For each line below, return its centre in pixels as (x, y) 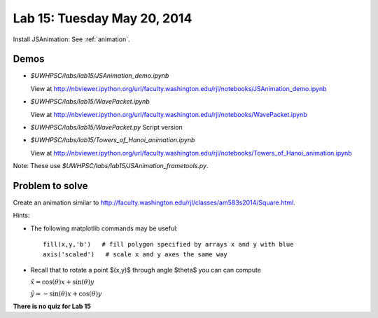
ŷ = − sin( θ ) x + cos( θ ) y (66, 294)
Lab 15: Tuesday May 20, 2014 (103, 18)
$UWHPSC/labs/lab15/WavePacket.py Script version (106, 127)
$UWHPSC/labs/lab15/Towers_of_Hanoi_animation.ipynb (113, 140)
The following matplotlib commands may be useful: (104, 228)
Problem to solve (50, 186)
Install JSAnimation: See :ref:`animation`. (71, 39)
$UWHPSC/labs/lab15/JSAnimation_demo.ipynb (100, 76)
